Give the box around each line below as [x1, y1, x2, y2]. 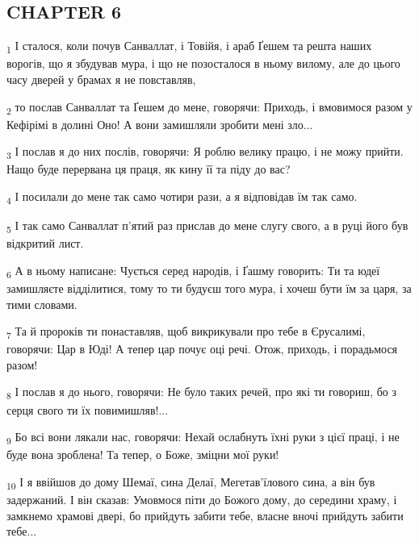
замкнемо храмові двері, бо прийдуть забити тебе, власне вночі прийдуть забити [6, 507, 404, 523]
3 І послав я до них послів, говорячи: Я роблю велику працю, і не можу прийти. [6, 143, 404, 162]
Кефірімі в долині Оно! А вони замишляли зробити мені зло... [6, 115, 313, 132]
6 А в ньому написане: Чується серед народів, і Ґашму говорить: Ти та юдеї [6, 261, 380, 281]
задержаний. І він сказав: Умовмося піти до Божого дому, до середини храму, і [6, 490, 397, 507]
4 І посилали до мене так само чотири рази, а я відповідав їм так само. [6, 187, 358, 206]
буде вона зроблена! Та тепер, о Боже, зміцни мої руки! [6, 446, 279, 463]
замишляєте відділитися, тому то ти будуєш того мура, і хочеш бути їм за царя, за [6, 279, 412, 296]
